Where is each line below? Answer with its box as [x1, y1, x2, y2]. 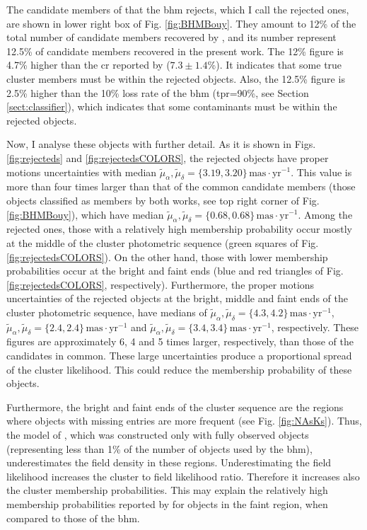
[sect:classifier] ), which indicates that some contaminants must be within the [6, 99, 337, 114]
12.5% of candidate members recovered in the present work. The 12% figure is [6, 43, 344, 58]
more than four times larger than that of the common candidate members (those [6, 179, 356, 194]
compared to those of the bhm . [6, 510, 140, 525]
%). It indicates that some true [207, 57, 342, 72]
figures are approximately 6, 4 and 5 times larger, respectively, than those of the [6, 334, 354, 349]
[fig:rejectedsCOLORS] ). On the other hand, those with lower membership [6, 249, 328, 264]
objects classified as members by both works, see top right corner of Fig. [6, 192, 320, 207]
